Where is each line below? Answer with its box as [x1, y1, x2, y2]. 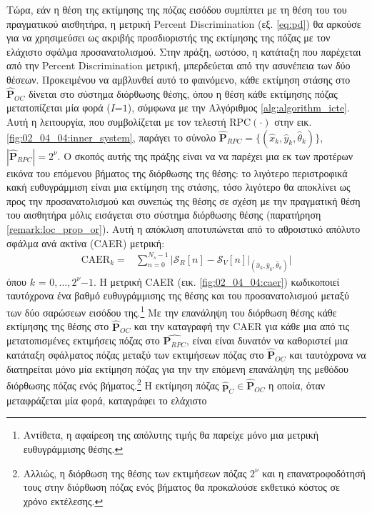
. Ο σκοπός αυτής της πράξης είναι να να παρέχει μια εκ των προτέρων [57, 148, 353, 163]
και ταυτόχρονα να [289, 347, 366, 362]
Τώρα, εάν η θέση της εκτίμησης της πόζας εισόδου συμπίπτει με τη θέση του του [6, 2, 347, 16]
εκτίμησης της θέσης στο [6, 319, 109, 334]
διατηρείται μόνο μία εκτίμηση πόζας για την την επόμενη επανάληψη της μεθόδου [6, 361, 348, 376]
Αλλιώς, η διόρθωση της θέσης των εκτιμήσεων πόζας [23, 465, 247, 480]
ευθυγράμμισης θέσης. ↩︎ [23, 441, 124, 456]
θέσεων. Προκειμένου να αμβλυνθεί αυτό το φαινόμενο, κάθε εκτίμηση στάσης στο [6, 71, 351, 86]
